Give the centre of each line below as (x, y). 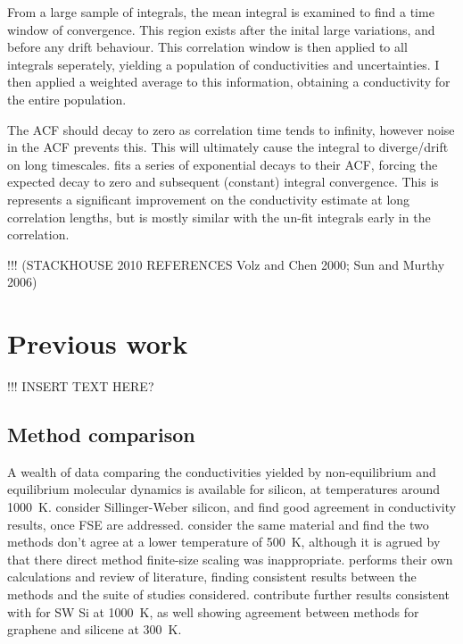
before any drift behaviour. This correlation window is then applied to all (207, 47)
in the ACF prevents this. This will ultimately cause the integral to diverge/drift (228, 147)
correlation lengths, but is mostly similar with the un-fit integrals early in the (219, 217)
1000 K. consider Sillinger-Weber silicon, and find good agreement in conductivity (232, 507)
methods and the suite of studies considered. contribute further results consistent (228, 594)
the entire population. (67, 99)
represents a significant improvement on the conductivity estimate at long (209, 199)
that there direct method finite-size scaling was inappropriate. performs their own (230, 559)
